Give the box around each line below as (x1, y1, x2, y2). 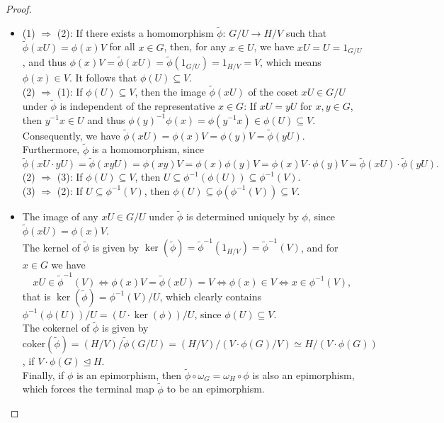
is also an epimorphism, (252, 367, 355, 382)
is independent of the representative (59, 98, 215, 113)
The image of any (22, 209, 98, 224)
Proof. (6, 1, 32, 16)
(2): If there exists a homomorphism (57, 25, 214, 40)
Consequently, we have (22, 128, 120, 142)
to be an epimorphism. (166, 381, 265, 396)
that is (22, 288, 51, 303)
